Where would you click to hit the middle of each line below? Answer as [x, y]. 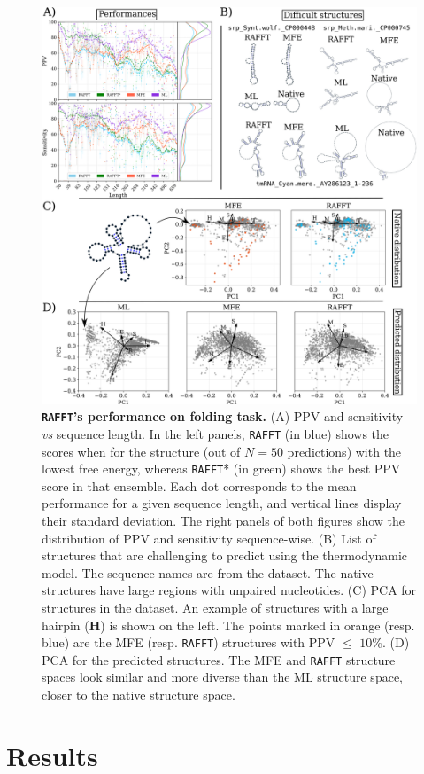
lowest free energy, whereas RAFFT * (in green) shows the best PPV [221, 469]
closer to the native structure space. [139, 694]
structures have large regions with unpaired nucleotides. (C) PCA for [229, 590]
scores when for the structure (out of [141, 451]
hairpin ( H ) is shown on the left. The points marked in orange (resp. [228, 625]
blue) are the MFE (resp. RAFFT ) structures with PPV [189, 642]
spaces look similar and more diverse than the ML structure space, [222, 677]
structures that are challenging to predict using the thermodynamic [225, 555]
